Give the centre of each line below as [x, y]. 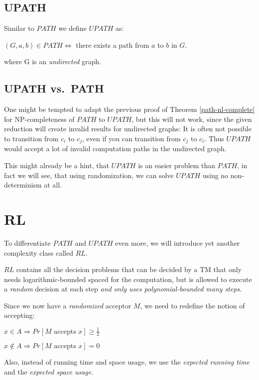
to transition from [31, 138]
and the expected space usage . [49, 372]
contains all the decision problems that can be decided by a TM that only [129, 269]
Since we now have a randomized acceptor [68, 305]
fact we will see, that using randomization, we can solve [89, 175]
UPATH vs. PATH [54, 88]
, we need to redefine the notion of [193, 305]
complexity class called [39, 252]
